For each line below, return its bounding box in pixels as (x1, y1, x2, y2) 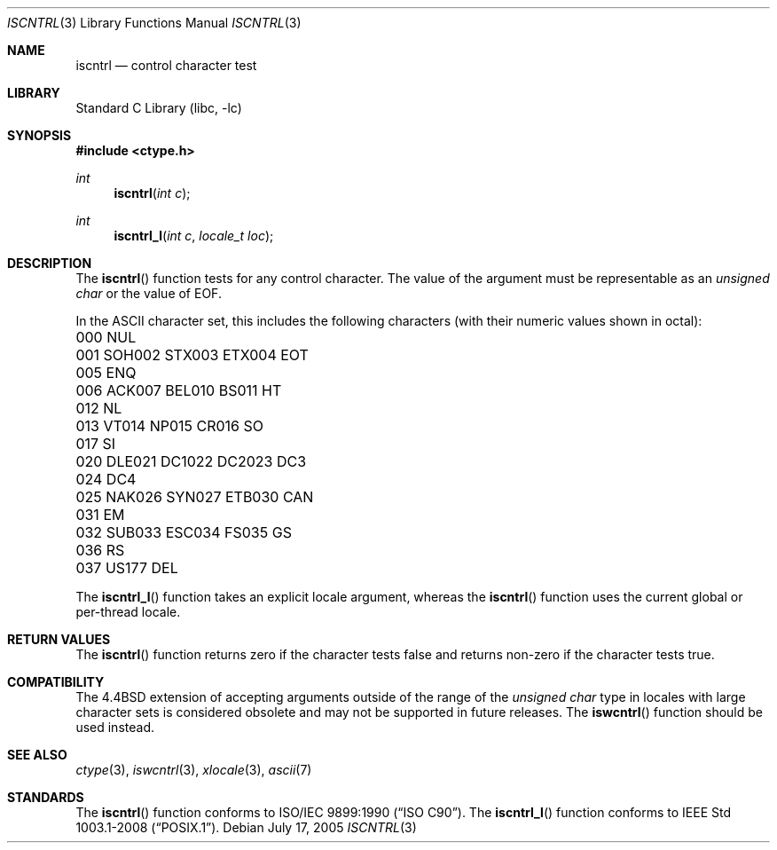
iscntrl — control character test (75, 58, 257, 73)
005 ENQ (75, 364, 137, 382)
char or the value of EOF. (75, 286, 222, 301)
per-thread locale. (75, 604, 181, 619)
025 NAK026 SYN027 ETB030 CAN (75, 488, 314, 506)
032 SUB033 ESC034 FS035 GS (75, 523, 292, 541)
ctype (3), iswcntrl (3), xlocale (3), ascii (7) (75, 762, 312, 777)
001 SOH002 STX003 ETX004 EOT (75, 346, 309, 364)
